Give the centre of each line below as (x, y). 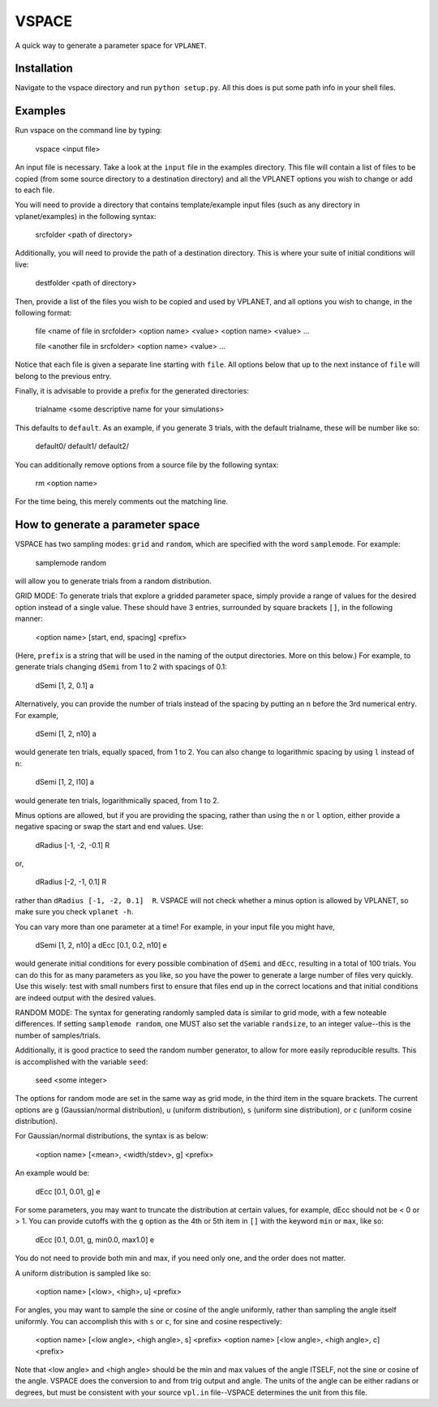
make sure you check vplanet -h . (74, 912)
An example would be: (52, 1173)
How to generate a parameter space (107, 525)
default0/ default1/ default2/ (82, 446)
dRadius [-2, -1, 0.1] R (71, 882)
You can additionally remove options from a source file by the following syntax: (147, 465)
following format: (43, 313)
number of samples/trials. (58, 1035)
